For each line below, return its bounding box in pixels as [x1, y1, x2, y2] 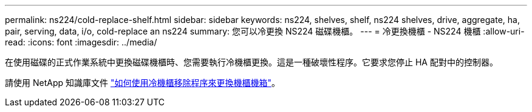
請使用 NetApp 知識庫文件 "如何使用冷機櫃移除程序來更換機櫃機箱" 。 [5, 77, 280, 88]
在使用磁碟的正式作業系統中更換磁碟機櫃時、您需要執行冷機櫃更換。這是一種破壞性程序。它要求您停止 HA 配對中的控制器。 [5, 57, 498, 67]
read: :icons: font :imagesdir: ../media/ [5, 37, 157, 47]
